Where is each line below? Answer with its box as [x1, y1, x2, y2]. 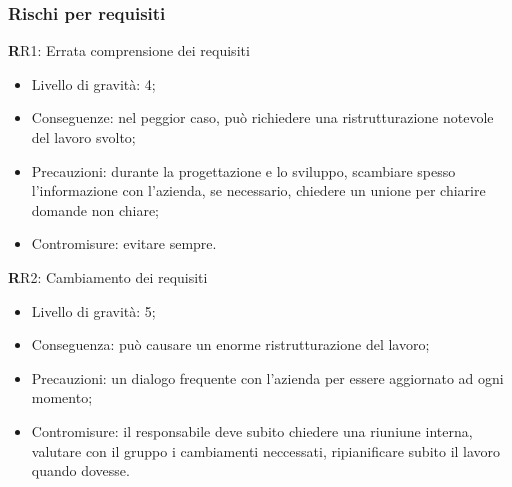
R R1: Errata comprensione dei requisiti [8, 40, 250, 61]
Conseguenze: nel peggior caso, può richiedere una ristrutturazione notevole [31, 107, 494, 128]
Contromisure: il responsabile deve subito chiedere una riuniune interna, [31, 420, 473, 441]
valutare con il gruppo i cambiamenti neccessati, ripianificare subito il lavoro [31, 440, 501, 461]
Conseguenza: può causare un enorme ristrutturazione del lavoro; [31, 334, 430, 355]
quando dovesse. [31, 460, 130, 481]
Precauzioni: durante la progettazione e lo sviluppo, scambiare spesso [31, 160, 456, 181]
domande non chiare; [31, 199, 160, 220]
